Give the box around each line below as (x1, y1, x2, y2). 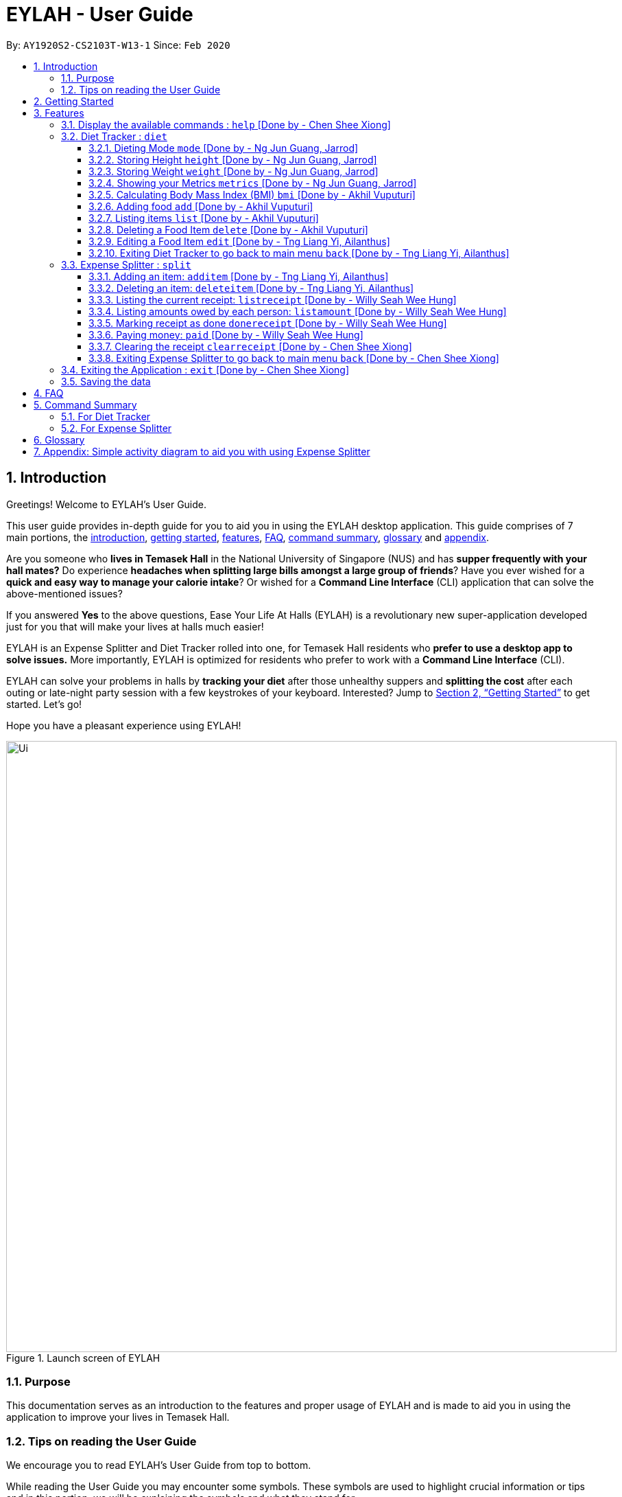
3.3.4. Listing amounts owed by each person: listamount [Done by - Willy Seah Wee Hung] (88, 305, 507, 317)
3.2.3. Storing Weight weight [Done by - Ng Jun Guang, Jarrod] (88, 165, 379, 177)
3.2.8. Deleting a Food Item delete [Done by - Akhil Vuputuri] (88, 223, 368, 236)
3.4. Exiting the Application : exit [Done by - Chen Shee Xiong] (61, 363, 350, 376)
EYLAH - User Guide (6, 3, 193, 26)
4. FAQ (34, 387, 64, 399)
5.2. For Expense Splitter (61, 422, 172, 434)
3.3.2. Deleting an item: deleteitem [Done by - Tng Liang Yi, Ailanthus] (88, 282, 414, 294)
